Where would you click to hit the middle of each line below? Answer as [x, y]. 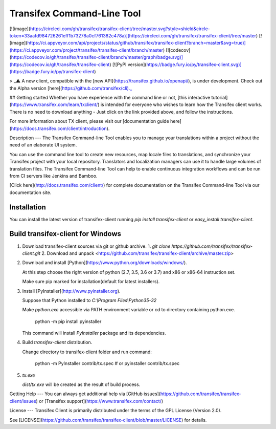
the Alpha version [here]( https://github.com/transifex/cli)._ [71, 88]
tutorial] [220, 98]
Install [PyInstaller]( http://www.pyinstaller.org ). [71, 291]
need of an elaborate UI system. [43, 145]
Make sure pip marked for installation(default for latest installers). [91, 282]
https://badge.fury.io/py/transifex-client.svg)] [194, 65]
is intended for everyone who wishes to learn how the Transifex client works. [181, 104]
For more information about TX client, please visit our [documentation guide [89, 121]
